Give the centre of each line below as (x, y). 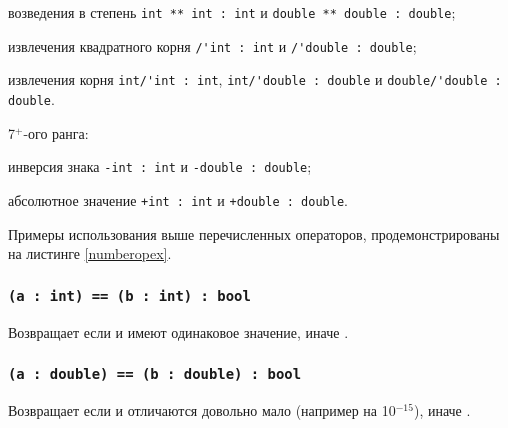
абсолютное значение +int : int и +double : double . (178, 199)
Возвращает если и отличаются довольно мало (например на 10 (202, 409)
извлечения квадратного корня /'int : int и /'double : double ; (212, 45)
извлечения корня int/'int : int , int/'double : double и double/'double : (255, 79)
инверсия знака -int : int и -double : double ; (160, 166)
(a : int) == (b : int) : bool (129, 295)
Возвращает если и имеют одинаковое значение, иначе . (178, 331)
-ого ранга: (56, 132)
